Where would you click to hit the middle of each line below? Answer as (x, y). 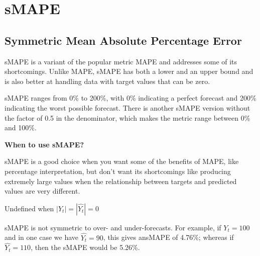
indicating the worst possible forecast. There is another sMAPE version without (127, 107)
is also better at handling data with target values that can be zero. (107, 81)
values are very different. (42, 191)
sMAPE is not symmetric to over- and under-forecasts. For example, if (113, 227)
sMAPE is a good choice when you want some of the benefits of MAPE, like (122, 161)
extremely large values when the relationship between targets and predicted (121, 181)
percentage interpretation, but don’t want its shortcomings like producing (118, 171)
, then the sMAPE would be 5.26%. (85, 247)
